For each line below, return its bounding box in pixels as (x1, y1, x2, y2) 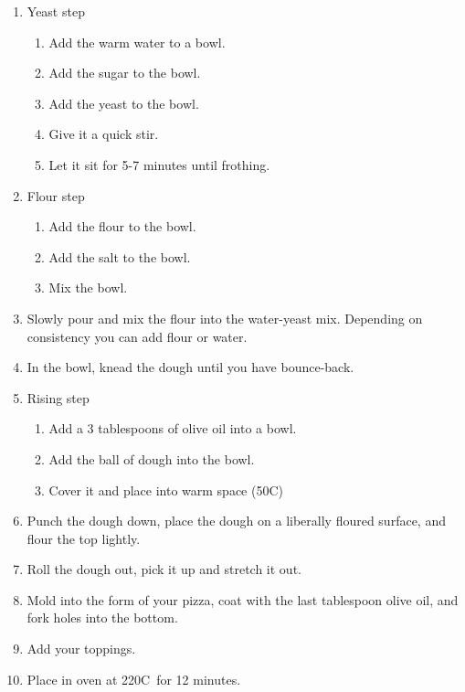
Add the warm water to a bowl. (48, 32, 226, 51)
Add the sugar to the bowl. (48, 63, 201, 82)
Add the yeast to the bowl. (48, 93, 199, 112)
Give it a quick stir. (48, 124, 159, 144)
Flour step (26, 186, 85, 205)
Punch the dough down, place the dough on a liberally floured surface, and (26, 511, 446, 530)
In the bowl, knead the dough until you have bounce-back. (26, 357, 354, 377)
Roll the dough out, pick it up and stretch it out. (26, 559, 301, 579)
